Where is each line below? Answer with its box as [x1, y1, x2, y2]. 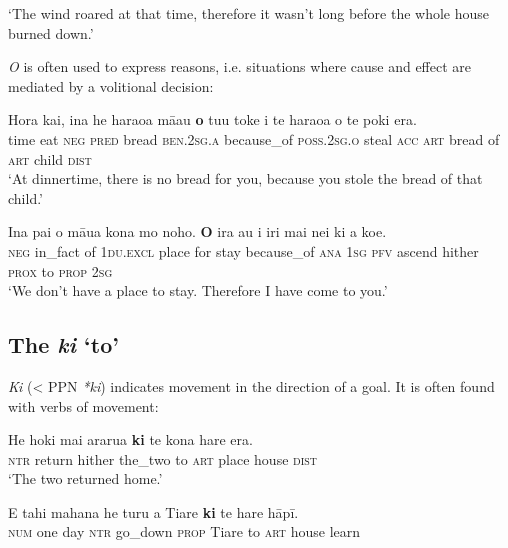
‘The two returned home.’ [8, 468, 163, 489]
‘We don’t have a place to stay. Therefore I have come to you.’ [8, 280, 388, 301]
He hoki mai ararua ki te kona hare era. [8, 429, 253, 450]
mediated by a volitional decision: [8, 75, 214, 96]
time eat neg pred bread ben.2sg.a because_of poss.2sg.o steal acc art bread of [8, 128, 500, 149]
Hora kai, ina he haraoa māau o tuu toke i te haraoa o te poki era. [8, 109, 417, 130]
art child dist [8, 148, 92, 169]
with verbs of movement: [8, 395, 159, 416]
